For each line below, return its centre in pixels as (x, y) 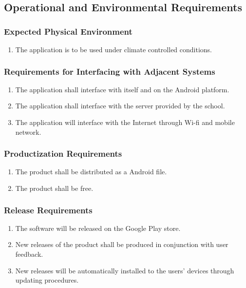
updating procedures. (47, 280)
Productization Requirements (63, 154)
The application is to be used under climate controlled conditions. (114, 49)
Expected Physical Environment (68, 31)
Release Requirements (48, 210)
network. (28, 132)
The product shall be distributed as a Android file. (91, 172)
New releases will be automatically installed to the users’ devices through (125, 270)
